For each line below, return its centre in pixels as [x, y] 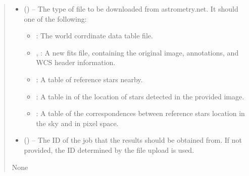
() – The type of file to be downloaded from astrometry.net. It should [131, 9]
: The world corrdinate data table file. [94, 36]
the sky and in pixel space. [77, 123]
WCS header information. [76, 62]
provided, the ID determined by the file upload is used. [109, 150]
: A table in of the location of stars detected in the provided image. [140, 96]
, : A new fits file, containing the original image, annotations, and [137, 52]
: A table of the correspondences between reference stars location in [140, 113]
